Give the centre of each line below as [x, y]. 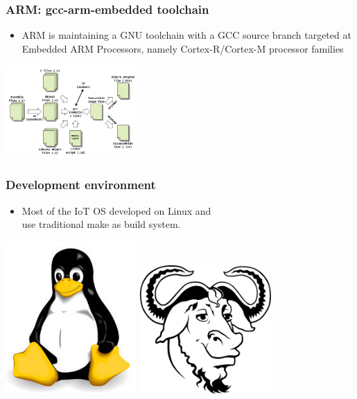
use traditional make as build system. [101, 224]
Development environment [81, 185]
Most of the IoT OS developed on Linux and [116, 210]
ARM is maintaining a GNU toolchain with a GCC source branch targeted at [186, 35]
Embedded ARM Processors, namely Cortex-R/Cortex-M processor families [183, 48]
